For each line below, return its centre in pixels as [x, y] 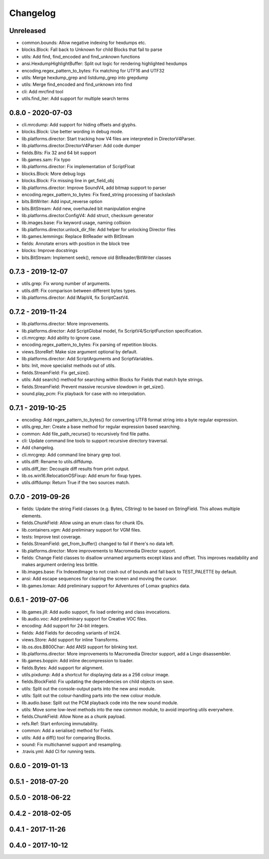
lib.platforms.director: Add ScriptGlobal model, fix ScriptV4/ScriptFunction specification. [112, 331]
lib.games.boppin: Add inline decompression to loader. [78, 661]
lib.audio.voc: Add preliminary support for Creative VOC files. [84, 618]
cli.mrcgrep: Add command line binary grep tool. [71, 455]
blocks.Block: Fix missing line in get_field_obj [68, 181]
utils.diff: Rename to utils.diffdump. [58, 462]
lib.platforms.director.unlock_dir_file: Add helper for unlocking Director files [99, 229]
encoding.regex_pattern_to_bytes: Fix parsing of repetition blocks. [90, 345]
